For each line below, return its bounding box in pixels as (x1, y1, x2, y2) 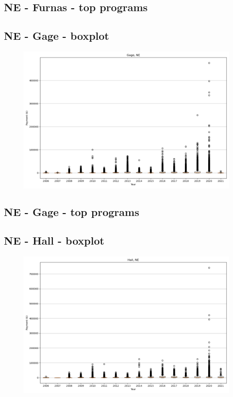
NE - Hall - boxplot (4, 233, 104, 248)
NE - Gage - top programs (4, 204, 139, 219)
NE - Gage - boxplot (4, 28, 109, 43)
